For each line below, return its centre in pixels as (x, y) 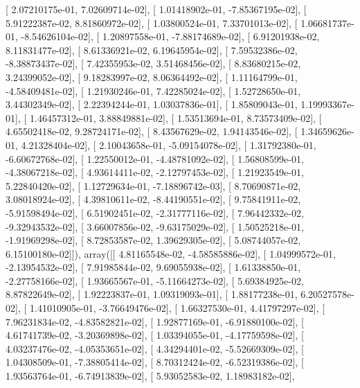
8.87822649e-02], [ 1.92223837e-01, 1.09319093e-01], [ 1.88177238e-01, (152, 294)
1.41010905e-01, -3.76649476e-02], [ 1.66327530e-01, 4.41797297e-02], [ (177, 308)
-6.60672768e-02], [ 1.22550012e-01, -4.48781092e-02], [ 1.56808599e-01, (155, 158)
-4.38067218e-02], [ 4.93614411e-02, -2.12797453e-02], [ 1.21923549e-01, (155, 172)
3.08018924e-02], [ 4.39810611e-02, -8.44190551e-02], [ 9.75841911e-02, (153, 199)
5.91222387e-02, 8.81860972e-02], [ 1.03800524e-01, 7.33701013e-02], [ (152, 23)
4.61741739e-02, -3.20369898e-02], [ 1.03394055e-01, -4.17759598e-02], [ (155, 335)
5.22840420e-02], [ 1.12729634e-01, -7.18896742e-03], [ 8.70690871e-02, (153, 185)
